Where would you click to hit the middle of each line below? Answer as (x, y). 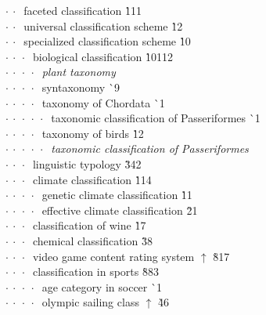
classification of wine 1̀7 (89, 225)
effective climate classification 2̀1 (120, 210)
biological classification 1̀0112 (103, 56)
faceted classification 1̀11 (83, 10)
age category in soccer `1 (102, 286)
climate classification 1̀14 (92, 179)
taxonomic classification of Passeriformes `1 (156, 118)
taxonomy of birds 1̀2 (93, 133)
